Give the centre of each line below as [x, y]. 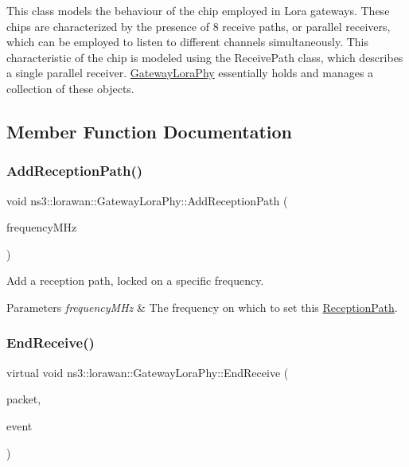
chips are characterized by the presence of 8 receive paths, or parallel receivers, [199, 26]
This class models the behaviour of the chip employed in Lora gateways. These [198, 10]
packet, [24, 399]
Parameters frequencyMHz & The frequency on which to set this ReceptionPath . [202, 307]
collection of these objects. [70, 88]
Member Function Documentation [150, 131]
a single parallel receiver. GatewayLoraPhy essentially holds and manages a [190, 73]
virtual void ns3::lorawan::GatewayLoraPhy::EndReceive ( [148, 372]
